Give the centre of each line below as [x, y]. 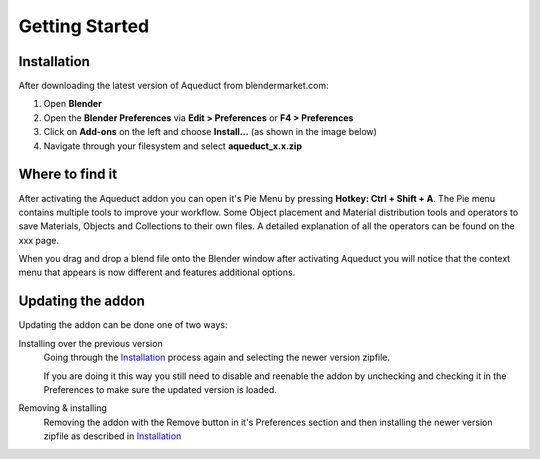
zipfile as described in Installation [112, 436]
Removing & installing [62, 408]
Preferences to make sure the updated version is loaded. [160, 389]
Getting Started [84, 26]
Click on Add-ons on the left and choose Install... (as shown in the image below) [210, 132]
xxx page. [39, 240]
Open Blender [72, 104]
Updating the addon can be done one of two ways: [123, 325]
